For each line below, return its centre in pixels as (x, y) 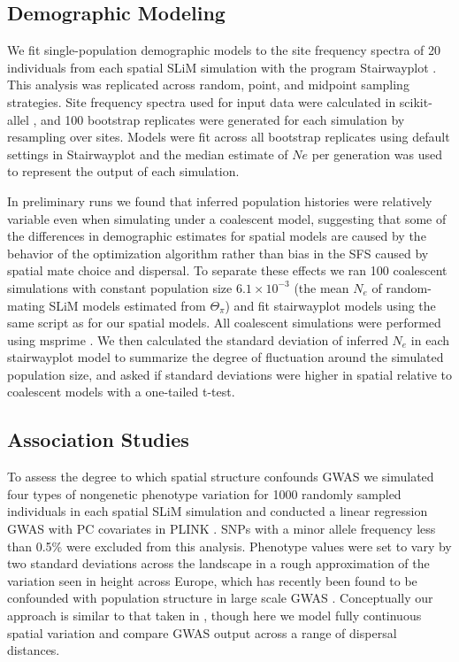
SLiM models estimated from (127, 305)
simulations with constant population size (120, 287)
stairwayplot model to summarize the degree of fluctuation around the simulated (226, 357)
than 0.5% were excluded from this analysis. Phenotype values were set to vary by (229, 546)
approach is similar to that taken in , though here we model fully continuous (214, 616)
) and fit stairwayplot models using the (330, 305)
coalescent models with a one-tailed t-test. (121, 392)
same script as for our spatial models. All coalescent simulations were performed (224, 323)
